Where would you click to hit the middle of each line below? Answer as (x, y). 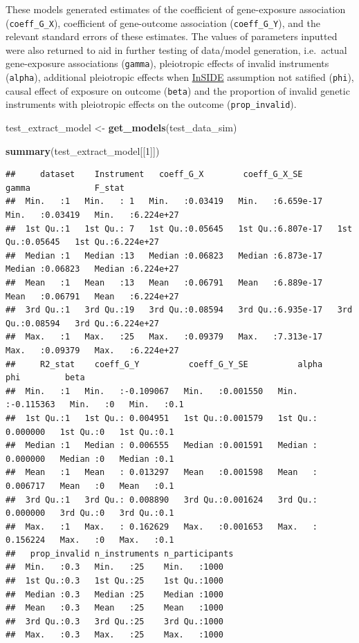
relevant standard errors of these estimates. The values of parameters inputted (172, 36)
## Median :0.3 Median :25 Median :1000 (114, 594)
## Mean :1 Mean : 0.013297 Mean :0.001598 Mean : (162, 473)
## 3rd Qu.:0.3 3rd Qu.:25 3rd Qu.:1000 (114, 621)
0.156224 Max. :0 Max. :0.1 (90, 540)
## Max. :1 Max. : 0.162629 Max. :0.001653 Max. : (162, 526)
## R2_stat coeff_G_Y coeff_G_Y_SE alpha (164, 364)
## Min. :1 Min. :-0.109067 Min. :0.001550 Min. (152, 391)
